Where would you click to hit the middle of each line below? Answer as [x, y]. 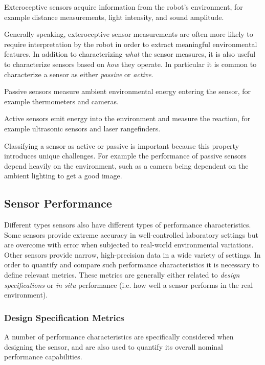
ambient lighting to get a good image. [63, 176]
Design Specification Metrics [64, 317]
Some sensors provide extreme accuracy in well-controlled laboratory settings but [131, 234]
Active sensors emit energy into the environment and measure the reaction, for [127, 118]
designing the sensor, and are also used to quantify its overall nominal [114, 346]
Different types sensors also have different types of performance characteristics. [128, 225]
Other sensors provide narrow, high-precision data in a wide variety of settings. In [132, 254]
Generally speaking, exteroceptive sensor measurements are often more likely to [129, 34]
